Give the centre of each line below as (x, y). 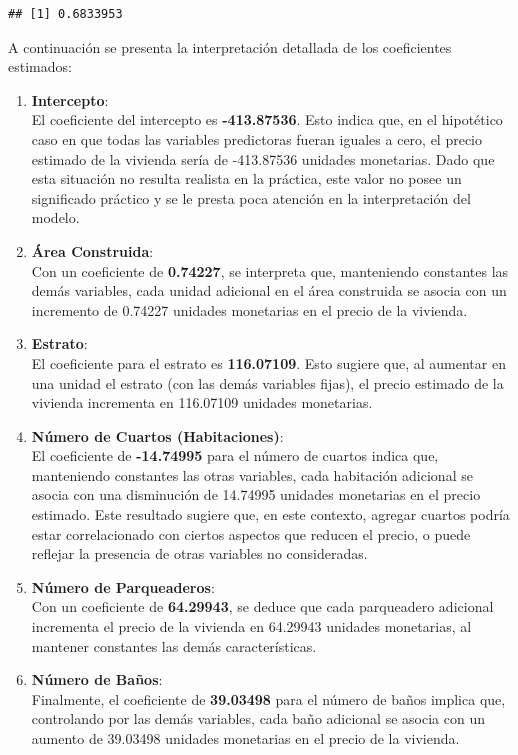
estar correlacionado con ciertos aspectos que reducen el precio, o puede (251, 533)
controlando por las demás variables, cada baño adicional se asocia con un (258, 718)
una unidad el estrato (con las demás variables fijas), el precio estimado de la (267, 382)
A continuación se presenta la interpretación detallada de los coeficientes (230, 46)
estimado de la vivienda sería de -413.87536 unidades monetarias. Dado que (263, 158)
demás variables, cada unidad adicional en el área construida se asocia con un (269, 290)
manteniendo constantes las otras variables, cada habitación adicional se (252, 474)
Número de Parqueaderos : (123, 586)
